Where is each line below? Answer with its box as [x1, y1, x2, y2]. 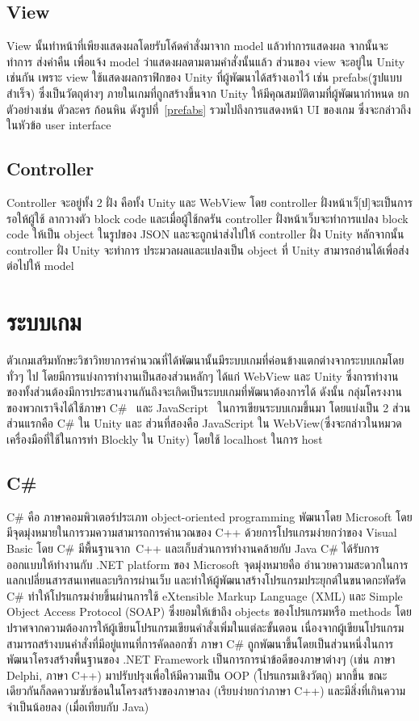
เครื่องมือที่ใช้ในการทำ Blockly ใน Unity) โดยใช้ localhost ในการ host [6, 431, 323, 448]
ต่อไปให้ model [6, 257, 74, 274]
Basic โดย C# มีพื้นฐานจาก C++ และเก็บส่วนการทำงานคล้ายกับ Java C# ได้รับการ [6, 540, 379, 557]
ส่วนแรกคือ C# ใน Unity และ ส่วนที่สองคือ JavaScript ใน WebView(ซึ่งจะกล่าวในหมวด [6, 415, 402, 432]
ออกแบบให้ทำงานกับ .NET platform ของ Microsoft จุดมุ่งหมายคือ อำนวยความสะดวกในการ [6, 555, 409, 572]
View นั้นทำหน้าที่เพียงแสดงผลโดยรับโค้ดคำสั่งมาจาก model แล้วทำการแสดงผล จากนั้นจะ [6, 37, 388, 54]
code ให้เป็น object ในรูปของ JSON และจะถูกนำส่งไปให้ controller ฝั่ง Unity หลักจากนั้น [6, 226, 404, 242]
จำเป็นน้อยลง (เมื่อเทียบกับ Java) [6, 698, 149, 715]
